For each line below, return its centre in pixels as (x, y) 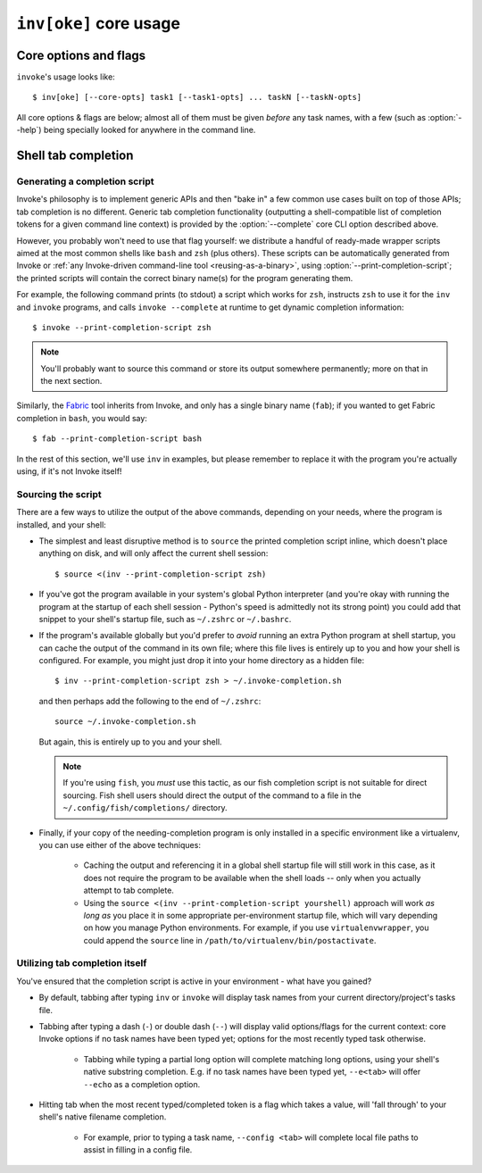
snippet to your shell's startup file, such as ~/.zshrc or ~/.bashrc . (165, 619)
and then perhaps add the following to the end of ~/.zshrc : (150, 701)
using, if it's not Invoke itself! (69, 471)
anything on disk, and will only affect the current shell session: (154, 553)
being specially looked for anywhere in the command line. (150, 130)
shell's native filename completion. (103, 1117)
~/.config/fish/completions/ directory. (145, 808)
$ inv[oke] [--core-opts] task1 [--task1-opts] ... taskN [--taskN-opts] (197, 97)
